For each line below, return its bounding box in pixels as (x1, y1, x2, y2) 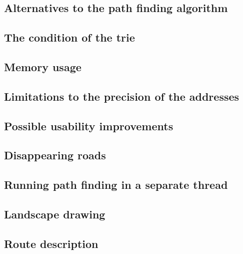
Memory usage (4, 59, 81, 74)
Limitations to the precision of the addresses (4, 88, 239, 104)
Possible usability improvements (4, 118, 173, 133)
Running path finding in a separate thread (4, 177, 228, 192)
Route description (4, 235, 98, 251)
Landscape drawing (4, 206, 105, 221)
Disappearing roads (4, 147, 106, 163)
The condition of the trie (4, 30, 135, 45)
